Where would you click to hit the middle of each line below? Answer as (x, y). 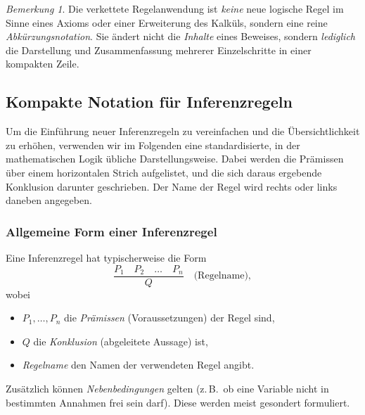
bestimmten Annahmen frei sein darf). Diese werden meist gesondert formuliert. (178, 402)
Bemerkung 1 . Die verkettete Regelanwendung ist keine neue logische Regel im (175, 8)
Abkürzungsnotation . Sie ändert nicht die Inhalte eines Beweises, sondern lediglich (181, 36)
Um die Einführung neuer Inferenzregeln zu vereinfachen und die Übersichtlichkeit (183, 131)
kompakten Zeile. (43, 64)
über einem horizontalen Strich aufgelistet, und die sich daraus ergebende (164, 172)
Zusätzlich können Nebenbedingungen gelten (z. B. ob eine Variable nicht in (167, 388)
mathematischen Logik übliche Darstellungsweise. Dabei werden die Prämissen (175, 159)
